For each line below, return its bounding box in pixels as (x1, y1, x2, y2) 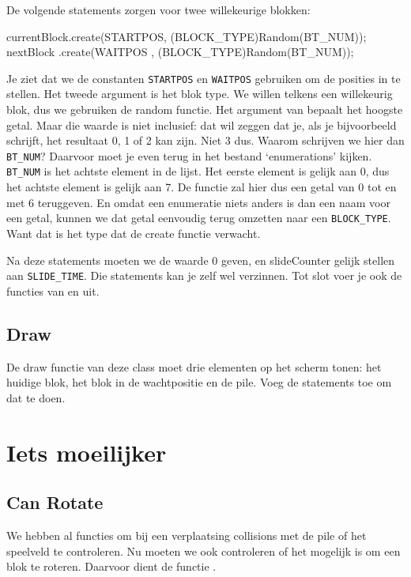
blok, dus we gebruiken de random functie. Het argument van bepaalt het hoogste (6, 101, 403, 118)
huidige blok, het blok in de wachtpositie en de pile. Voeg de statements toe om (6, 374, 392, 390)
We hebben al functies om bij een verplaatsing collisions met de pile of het (6, 526, 367, 543)
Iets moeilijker (6, 436, 167, 468)
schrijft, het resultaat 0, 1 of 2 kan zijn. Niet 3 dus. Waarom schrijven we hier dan (6, 132, 405, 149)
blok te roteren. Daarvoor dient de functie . (6, 558, 217, 575)
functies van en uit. (6, 282, 100, 299)
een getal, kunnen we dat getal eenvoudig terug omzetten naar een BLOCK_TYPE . (6, 209, 391, 226)
